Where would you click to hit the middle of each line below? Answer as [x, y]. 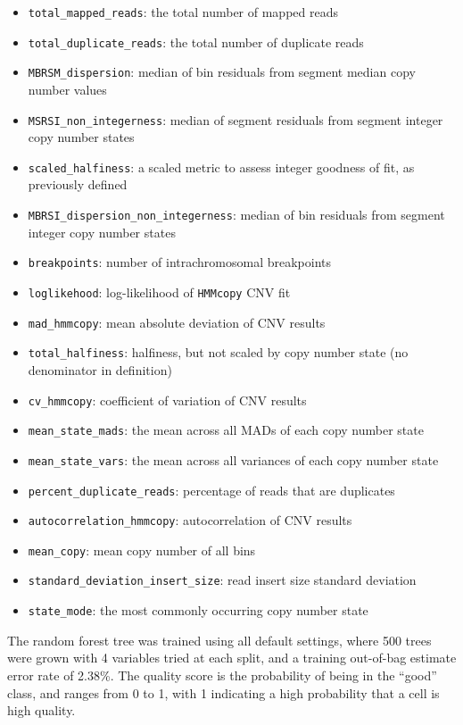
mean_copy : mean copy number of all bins [142, 550]
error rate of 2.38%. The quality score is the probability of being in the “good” [222, 675]
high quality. [41, 710]
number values [67, 89]
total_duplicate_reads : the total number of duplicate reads [196, 42]
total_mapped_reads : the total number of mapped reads [183, 12]
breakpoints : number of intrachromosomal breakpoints [180, 262]
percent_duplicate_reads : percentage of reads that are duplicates [211, 490]
